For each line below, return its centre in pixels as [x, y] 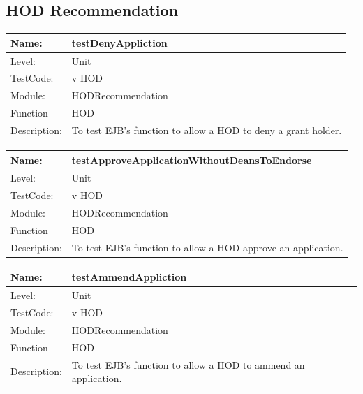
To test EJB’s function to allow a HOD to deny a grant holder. [207, 130]
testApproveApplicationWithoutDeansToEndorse [192, 160]
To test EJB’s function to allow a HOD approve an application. [207, 247]
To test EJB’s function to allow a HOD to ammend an [188, 364]
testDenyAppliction [119, 42]
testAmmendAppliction [129, 277]
